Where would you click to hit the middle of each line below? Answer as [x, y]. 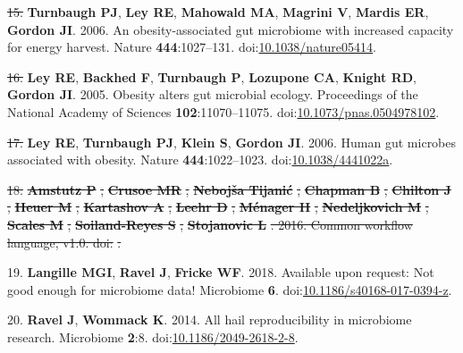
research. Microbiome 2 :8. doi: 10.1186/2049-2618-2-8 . [153, 336]
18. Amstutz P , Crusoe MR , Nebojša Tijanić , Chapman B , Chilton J [229, 189]
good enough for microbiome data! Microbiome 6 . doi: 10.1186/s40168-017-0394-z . [230, 289]
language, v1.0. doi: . [64, 242]
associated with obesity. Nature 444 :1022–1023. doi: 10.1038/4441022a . [200, 160]
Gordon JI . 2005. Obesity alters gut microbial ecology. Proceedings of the [213, 94]
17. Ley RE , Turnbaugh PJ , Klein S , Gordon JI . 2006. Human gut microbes [232, 142]
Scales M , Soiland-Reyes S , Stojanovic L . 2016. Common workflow [210, 224]
